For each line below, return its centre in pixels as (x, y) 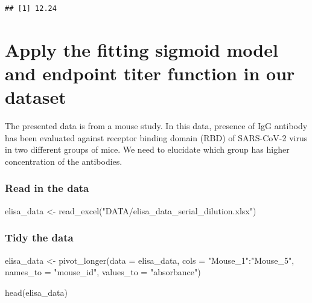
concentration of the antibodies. (64, 161)
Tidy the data (39, 238)
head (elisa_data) (36, 292)
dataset (36, 97)
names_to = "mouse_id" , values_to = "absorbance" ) (103, 272)
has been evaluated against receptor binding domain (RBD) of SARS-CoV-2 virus (156, 137)
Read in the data (47, 188)
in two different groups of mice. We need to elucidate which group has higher (147, 149)
